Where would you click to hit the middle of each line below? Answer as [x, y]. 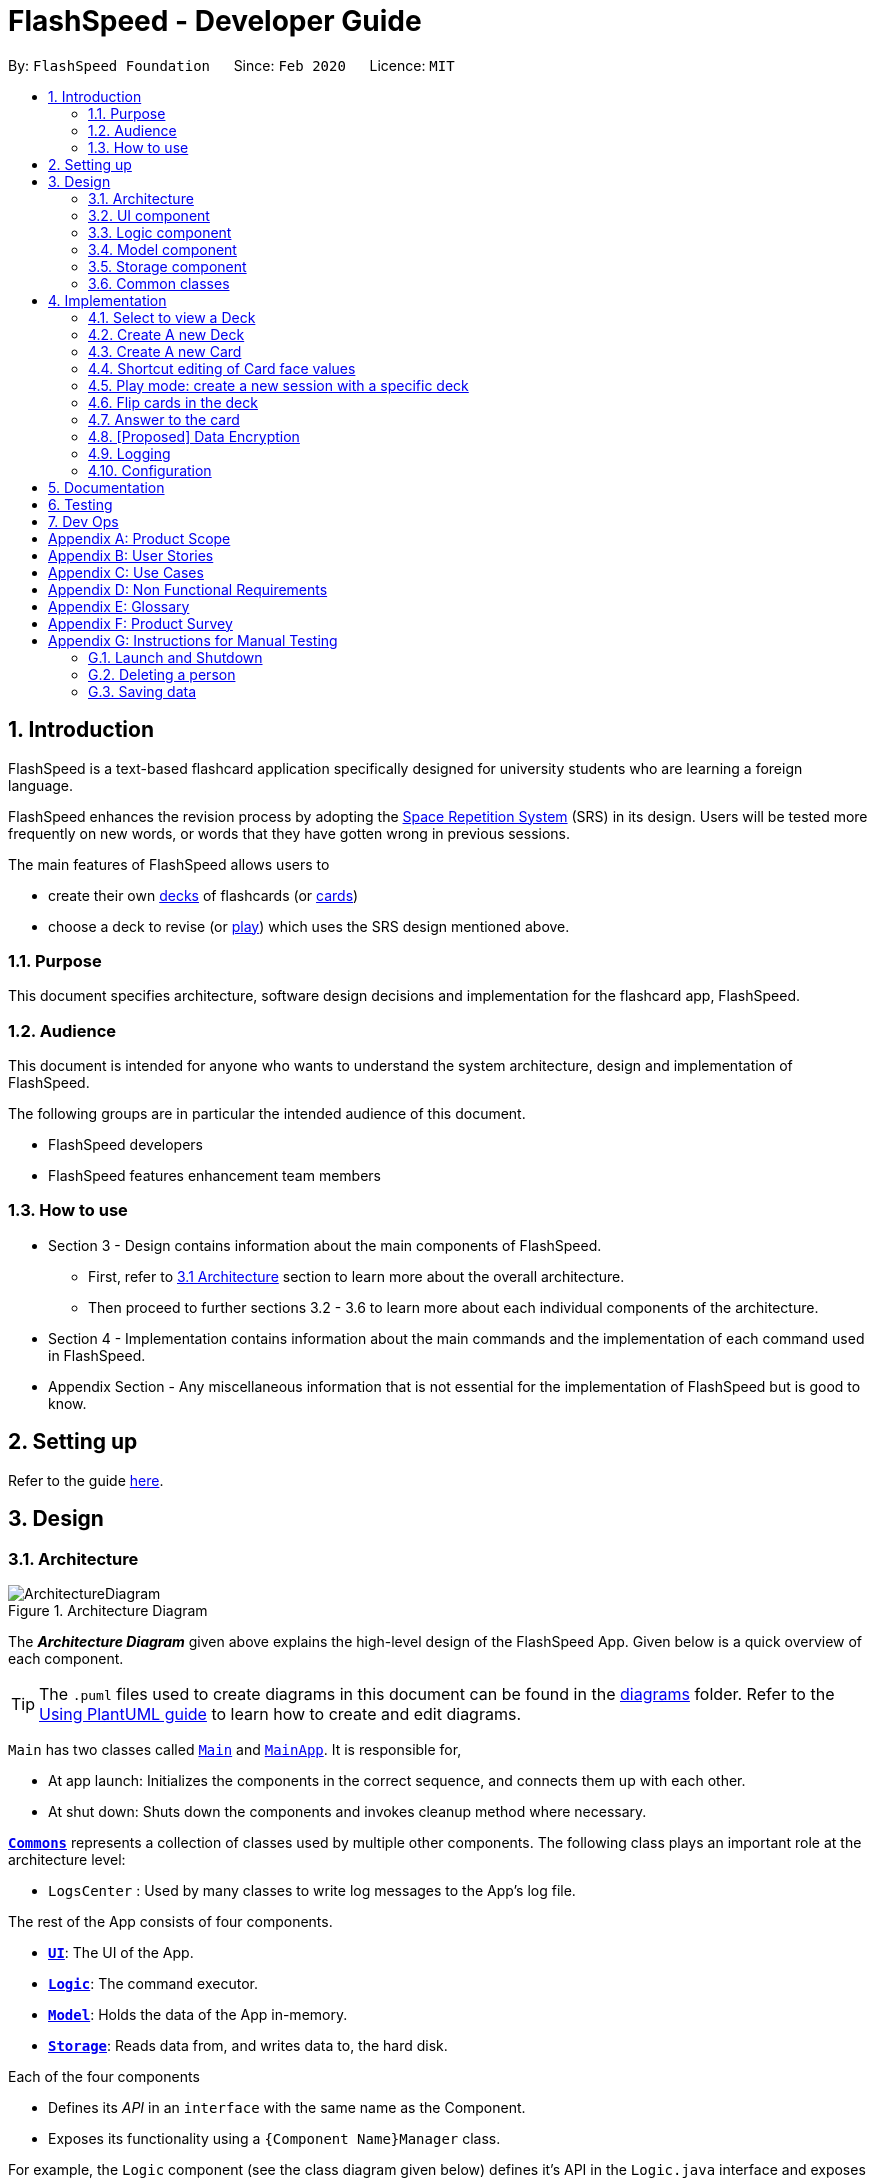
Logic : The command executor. [153, 1983]
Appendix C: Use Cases [126, 572]
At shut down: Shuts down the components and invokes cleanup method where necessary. [347, 1811]
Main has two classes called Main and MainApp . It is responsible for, [235, 1749]
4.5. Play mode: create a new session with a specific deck [278, 385]
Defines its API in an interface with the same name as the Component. [287, 2107]
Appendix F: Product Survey [140, 623]
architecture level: [67, 1859]
